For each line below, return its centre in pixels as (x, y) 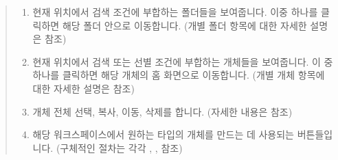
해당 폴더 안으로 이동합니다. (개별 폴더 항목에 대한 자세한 (184, 25)
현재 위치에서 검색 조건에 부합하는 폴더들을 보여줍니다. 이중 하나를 (175, 12)
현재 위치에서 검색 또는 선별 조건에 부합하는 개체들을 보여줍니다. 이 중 (183, 61)
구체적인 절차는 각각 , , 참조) (121, 147)
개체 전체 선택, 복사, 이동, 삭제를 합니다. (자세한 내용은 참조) (162, 111)
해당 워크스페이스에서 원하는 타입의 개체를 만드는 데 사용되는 (163, 134)
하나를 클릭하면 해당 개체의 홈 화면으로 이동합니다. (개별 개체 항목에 (179, 75)
